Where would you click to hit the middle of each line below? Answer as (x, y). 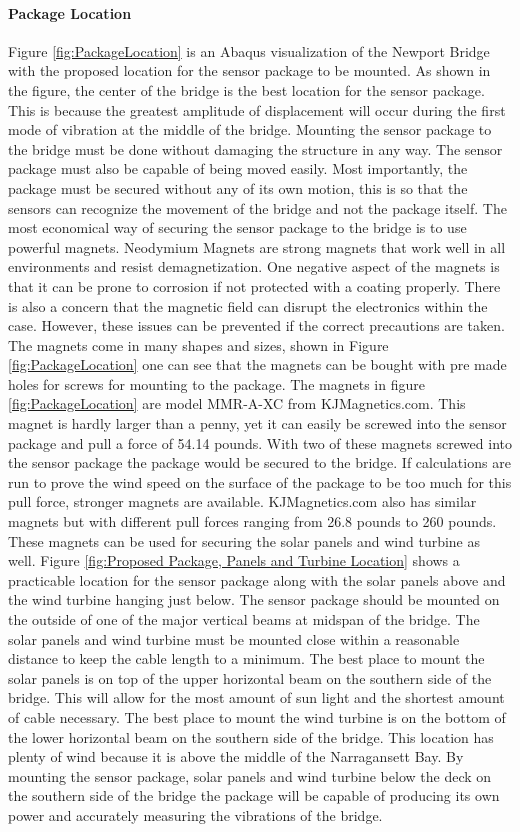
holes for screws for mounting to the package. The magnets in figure (216, 383)
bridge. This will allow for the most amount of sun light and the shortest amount (256, 697)
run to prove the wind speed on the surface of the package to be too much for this (260, 481)
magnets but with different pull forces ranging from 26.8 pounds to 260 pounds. (252, 521)
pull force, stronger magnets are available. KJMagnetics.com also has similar (242, 501)
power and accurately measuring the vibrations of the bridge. (195, 814)
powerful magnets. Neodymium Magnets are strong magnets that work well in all (257, 246)
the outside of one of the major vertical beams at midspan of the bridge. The (244, 619)
